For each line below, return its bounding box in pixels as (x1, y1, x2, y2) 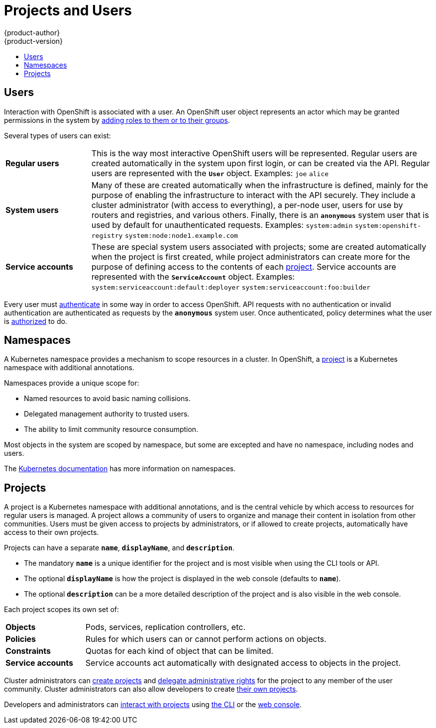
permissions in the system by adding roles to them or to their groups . (4, 115, 230, 124)
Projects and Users (4, 2, 132, 19)
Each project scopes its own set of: (4, 605, 119, 614)
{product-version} (4, 36, 63, 45)
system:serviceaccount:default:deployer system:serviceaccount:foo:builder (91, 283, 370, 291)
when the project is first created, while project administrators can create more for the (91, 251, 410, 262)
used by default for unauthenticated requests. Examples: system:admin (91, 219, 353, 230)
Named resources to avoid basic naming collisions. (24, 394, 191, 403)
